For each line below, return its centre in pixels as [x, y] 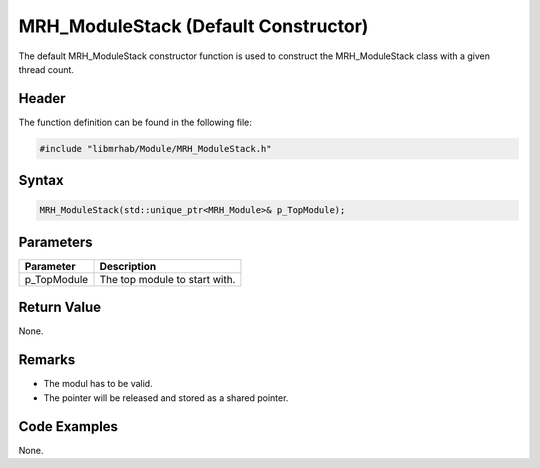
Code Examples [68, 426]
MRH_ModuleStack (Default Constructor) [193, 26]
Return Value [60, 307]
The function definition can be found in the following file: [135, 122]
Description [128, 266]
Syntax [41, 180]
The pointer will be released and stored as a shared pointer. [166, 397]
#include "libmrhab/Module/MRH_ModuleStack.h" [155, 148]
